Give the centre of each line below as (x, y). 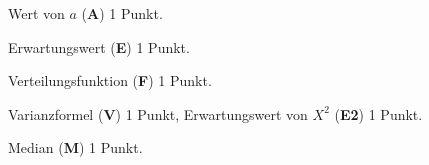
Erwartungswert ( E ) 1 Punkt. (99, 46)
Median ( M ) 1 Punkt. (75, 147)
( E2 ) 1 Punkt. (378, 113)
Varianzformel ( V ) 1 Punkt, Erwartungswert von (158, 113)
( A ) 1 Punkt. (122, 13)
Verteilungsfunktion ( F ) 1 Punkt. (110, 80)
